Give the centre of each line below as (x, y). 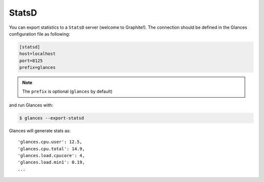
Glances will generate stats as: (40, 131)
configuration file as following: (40, 34)
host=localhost (37, 54)
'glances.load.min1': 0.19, (51, 162)
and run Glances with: (31, 105)
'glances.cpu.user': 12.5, (50, 142)
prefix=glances (37, 68)
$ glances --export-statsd (52, 118)
